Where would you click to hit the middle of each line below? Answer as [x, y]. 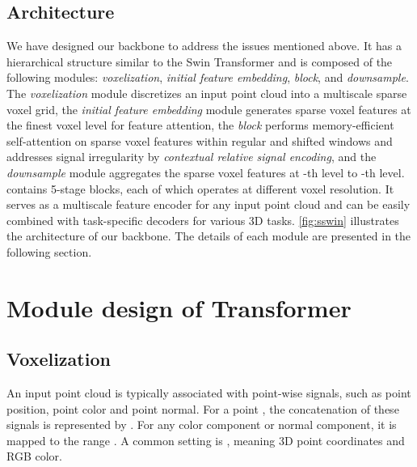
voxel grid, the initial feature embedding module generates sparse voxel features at [209, 109]
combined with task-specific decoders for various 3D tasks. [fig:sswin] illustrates [203, 220]
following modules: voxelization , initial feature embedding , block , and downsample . [208, 77]
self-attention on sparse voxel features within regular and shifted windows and [200, 140]
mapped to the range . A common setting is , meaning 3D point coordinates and [206, 440]
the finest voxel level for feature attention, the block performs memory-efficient [200, 125]
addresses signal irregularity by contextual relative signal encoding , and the [192, 157]
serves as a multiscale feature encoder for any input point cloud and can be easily [208, 204]
